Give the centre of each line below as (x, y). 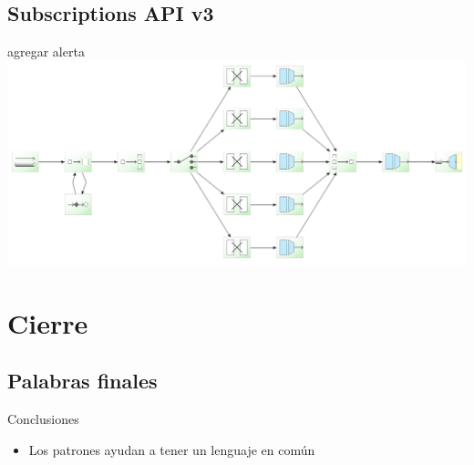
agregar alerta (46, 52)
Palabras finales (82, 381)
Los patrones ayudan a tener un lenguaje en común (172, 449)
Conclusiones (43, 418)
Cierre (48, 322)
